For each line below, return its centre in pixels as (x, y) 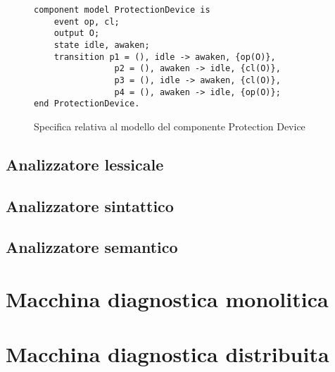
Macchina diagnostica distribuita (167, 354)
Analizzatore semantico (92, 247)
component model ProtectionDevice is (122, 10)
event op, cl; (87, 21)
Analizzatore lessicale (85, 164)
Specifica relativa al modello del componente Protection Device (170, 126)
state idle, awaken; (102, 45)
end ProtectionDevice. (87, 104)
